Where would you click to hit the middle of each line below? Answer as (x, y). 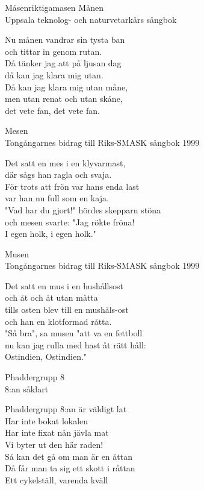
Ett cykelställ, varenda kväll (57, 479)
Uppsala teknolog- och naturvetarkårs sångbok (91, 19)
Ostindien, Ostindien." (46, 357)
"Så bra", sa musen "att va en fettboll (74, 333)
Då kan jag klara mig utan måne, (66, 86)
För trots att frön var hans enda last (72, 186)
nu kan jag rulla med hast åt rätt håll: (76, 344)
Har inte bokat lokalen (47, 420)
